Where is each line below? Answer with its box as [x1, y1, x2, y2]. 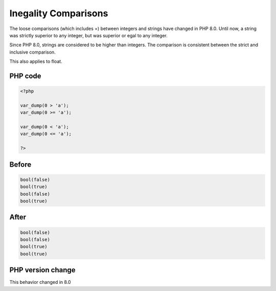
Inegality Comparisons [9, 8, 108, 19]
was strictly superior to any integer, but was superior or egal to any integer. [9, 32, 168, 38]
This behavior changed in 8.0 [9, 279, 71, 285]
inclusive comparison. [9, 49, 56, 55]
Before [9, 160, 32, 169]
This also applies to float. [9, 59, 62, 65]
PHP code [9, 71, 41, 80]
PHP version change [9, 266, 76, 275]
